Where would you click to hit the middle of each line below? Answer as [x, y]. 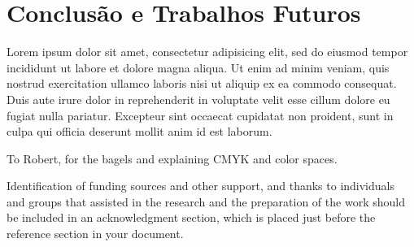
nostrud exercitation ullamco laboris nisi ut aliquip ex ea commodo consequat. [202, 83]
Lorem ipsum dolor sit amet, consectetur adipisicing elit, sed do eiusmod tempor [207, 52]
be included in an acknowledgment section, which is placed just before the [191, 217]
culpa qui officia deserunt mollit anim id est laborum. [139, 131]
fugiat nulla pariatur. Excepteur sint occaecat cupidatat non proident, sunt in [200, 115]
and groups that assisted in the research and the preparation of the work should [206, 201]
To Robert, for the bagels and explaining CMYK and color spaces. [172, 158]
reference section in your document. [95, 234]
